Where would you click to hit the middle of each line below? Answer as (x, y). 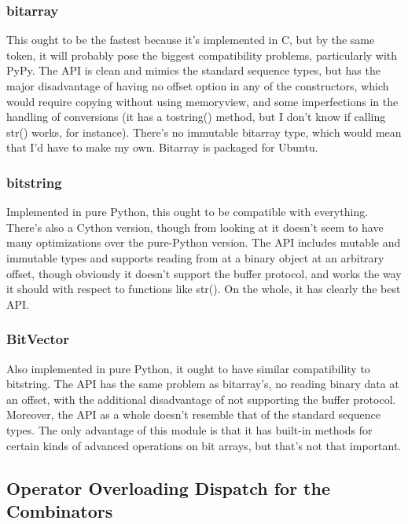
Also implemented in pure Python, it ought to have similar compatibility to (188, 368)
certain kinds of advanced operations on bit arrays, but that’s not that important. (204, 445)
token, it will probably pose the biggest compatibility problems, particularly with (202, 55)
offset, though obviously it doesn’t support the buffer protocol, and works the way (204, 273)
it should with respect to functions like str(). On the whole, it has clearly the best (204, 289)
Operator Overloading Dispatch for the (168, 487)
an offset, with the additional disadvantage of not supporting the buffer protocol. (201, 399)
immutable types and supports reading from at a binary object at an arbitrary (195, 257)
